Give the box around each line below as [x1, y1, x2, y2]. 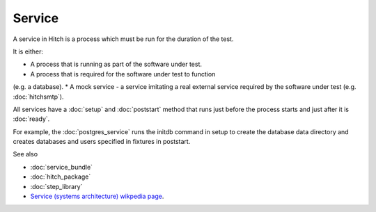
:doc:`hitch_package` [30, 172, 91, 181]
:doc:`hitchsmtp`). [13, 92, 64, 101]
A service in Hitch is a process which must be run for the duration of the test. [13, 35, 234, 43]
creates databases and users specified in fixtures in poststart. [13, 138, 191, 146]
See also [13, 150, 38, 158]
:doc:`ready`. [13, 115, 50, 123]
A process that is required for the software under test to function [30, 70, 216, 78]
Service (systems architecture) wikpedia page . [30, 192, 164, 201]
